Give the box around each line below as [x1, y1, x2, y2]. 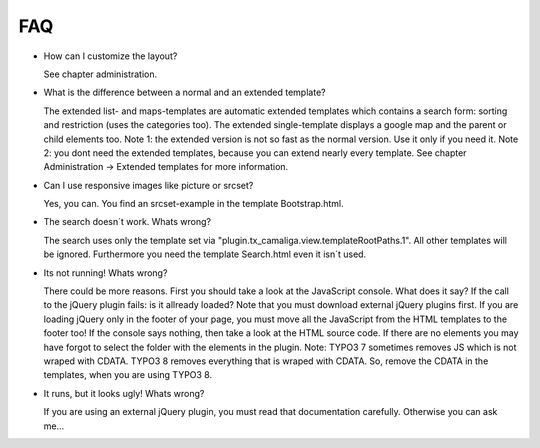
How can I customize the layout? [43, 50, 178, 62]
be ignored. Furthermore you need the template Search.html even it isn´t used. [43, 248, 367, 260]
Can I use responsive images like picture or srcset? [43, 179, 254, 191]
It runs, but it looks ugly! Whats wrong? [43, 387, 205, 399]
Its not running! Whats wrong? [43, 266, 168, 279]
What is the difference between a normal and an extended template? [43, 86, 326, 99]
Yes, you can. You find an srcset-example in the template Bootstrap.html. [43, 198, 344, 210]
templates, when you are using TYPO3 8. [43, 369, 213, 381]
